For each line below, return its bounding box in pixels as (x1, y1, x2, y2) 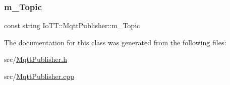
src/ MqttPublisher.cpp (4, 71, 74, 81)
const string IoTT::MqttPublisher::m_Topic (4, 20, 140, 31)
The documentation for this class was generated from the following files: (4, 37, 226, 47)
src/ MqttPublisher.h (4, 54, 67, 64)
